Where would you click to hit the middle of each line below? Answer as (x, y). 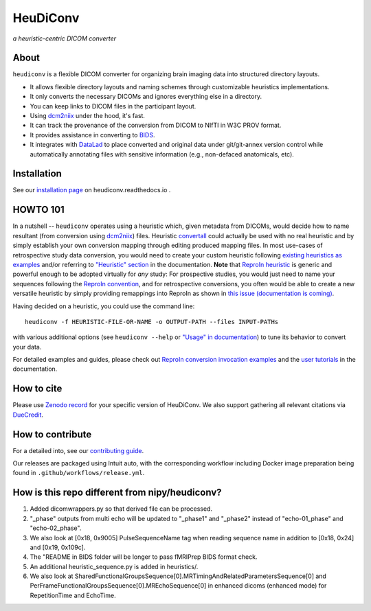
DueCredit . (28, 415)
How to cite (37, 389)
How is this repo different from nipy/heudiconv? (117, 493)
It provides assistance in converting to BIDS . (92, 135)
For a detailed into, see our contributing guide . (78, 450)
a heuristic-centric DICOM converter (65, 38)
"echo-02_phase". (56, 528)
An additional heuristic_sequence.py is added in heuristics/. (114, 566)
